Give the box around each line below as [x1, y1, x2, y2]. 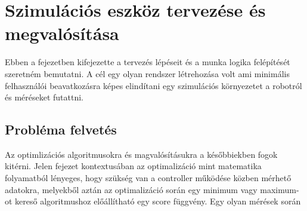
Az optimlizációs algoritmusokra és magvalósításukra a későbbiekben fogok [5, 148, 278, 160]
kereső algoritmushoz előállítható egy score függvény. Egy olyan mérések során [15, 195, 301, 207]
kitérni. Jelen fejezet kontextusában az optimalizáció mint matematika [5, 160, 262, 172]
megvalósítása [5, 21, 119, 45]
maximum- [260, 183, 299, 195]
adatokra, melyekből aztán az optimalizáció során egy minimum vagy [5, 183, 258, 195]
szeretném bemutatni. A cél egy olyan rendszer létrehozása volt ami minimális [5, 67, 290, 79]
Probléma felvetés [5, 120, 117, 139]
